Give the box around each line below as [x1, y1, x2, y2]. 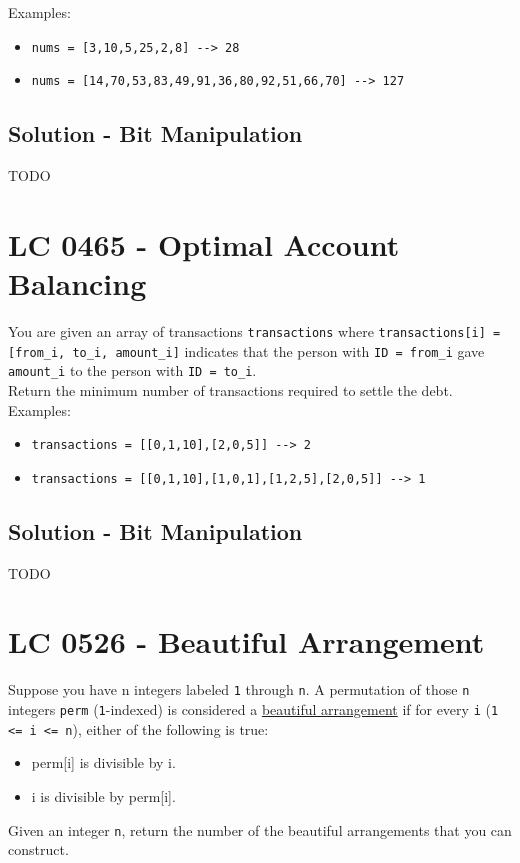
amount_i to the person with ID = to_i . [8, 360, 257, 381]
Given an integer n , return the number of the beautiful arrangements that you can [8, 819, 512, 840]
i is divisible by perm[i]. [31, 785, 176, 806]
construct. [8, 839, 69, 860]
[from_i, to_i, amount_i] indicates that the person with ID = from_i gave [8, 340, 485, 361]
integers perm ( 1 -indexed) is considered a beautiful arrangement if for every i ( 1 [8, 699, 499, 720]
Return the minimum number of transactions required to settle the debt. [8, 379, 453, 400]
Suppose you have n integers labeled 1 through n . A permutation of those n [8, 679, 470, 700]
